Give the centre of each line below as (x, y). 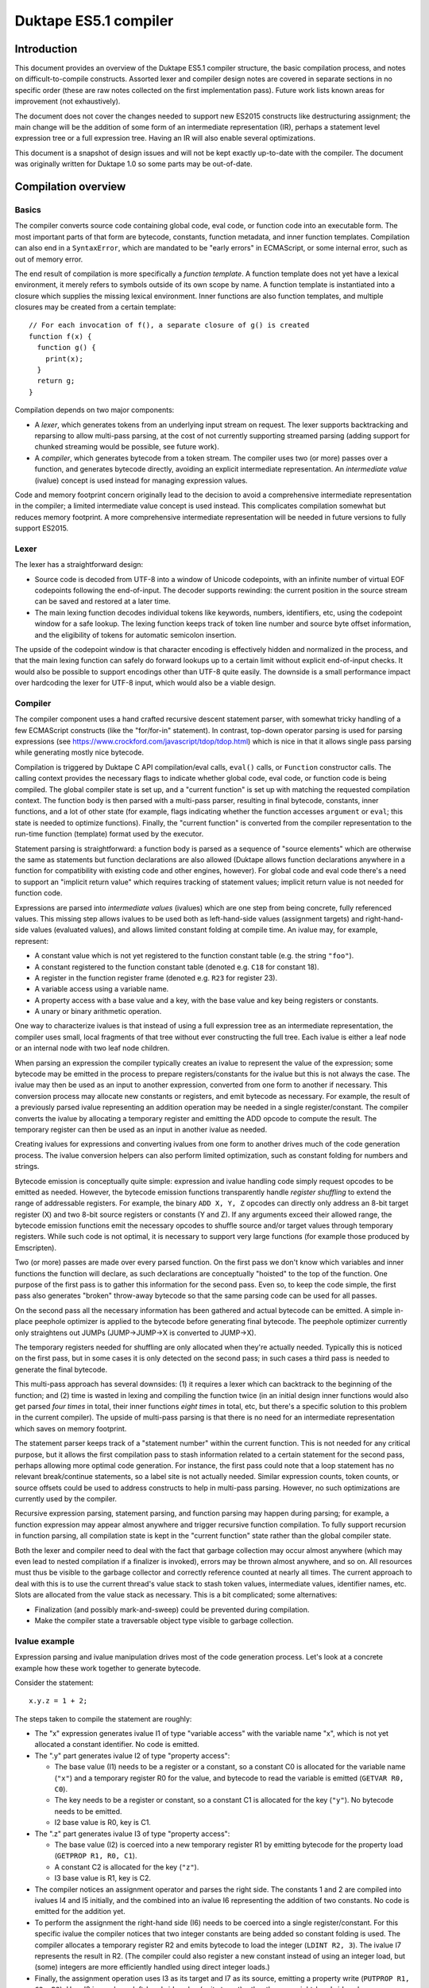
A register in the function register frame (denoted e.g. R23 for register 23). (156, 977)
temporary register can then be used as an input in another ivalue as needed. (141, 1129)
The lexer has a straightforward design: (79, 565)
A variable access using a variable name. (102, 989)
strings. (27, 1167)
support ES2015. (42, 528)
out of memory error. (49, 259)
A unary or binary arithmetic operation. (98, 1011)
